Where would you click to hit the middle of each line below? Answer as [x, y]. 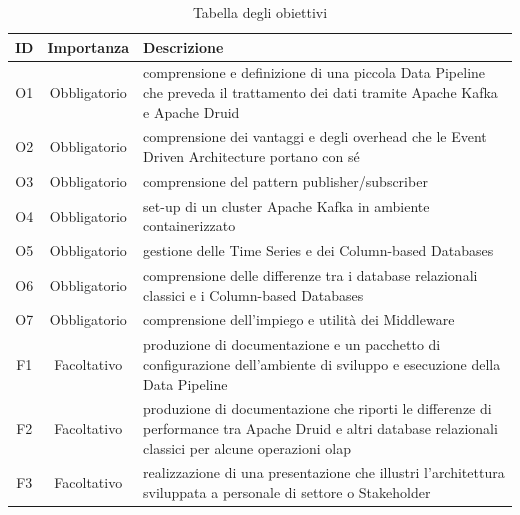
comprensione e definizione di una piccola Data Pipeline [314, 72]
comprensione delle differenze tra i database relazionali [310, 275]
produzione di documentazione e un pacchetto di [292, 344]
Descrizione [183, 46]
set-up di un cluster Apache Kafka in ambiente [286, 205]
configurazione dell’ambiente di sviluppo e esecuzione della [322, 363]
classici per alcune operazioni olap [247, 447]
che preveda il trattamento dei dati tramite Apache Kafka [320, 92]
